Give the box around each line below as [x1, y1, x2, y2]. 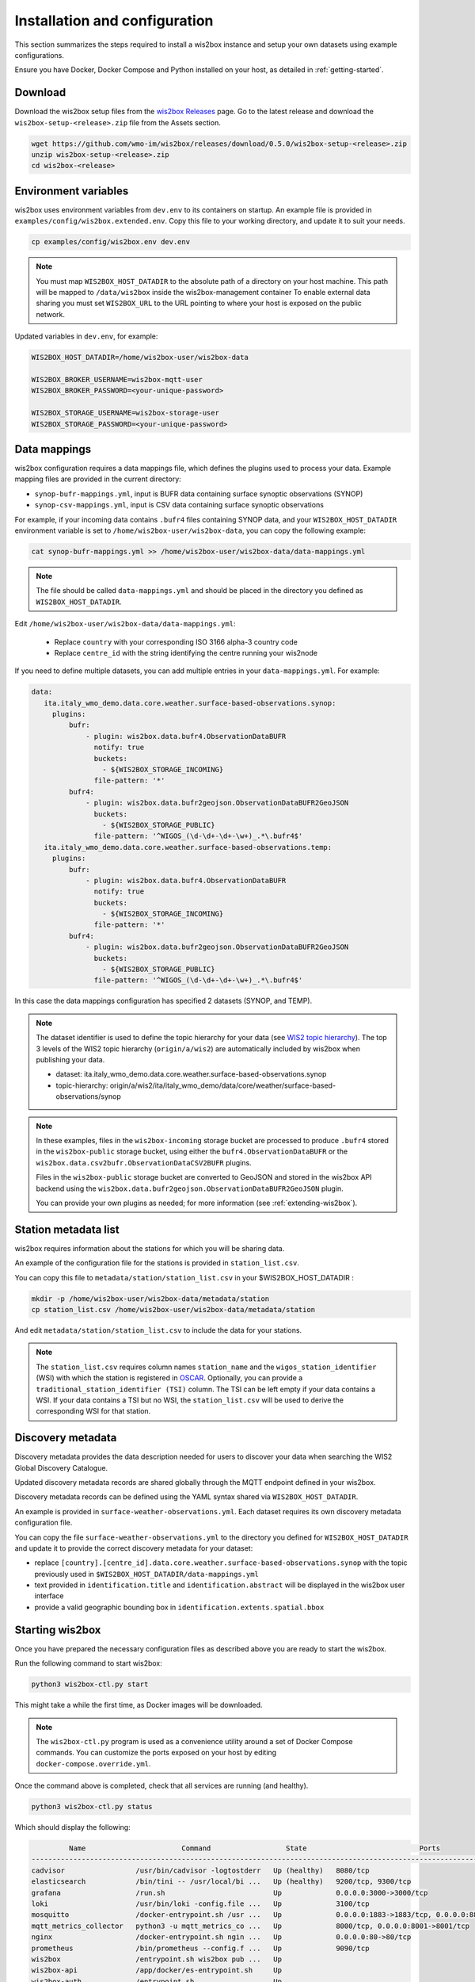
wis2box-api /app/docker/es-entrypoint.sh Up [31, 1966, 283, 1975]
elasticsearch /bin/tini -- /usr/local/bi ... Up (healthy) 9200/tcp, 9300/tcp [31, 1877, 412, 1886]
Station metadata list [14, 1222, 120, 1236]
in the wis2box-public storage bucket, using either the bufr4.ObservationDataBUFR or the [36, 1146, 348, 1157]
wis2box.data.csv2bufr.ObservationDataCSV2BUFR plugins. [36, 1157, 253, 1167]
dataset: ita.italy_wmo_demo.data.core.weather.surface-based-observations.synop [55, 1069, 327, 1079]
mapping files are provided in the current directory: [14, 474, 181, 484]
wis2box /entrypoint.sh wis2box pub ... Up [31, 1954, 283, 1964]
